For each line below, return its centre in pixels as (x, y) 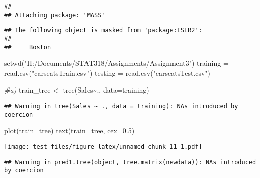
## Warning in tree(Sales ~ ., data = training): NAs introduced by (121, 106)
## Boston (28, 47)
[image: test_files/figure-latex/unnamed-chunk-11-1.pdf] (103, 147)
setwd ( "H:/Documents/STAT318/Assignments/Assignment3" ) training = (116, 63)
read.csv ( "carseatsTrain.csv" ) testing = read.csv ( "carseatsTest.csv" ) (107, 73)
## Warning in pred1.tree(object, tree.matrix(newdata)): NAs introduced (130, 162)
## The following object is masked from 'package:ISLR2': (103, 30)
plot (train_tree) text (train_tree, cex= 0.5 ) (69, 130)
